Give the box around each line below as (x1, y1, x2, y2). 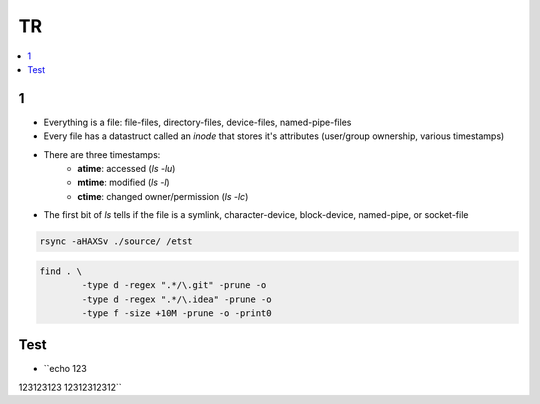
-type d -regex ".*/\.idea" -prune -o (81, 293, 272, 305)
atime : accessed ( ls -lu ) (77, 163, 176, 175)
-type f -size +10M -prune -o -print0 (81, 307, 272, 319)
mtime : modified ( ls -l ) (77, 176, 170, 189)
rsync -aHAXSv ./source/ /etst (39, 236, 194, 247)
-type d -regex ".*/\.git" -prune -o (81, 280, 267, 291)
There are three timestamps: (43, 148, 161, 160)
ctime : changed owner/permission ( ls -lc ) (77, 190, 249, 202)
